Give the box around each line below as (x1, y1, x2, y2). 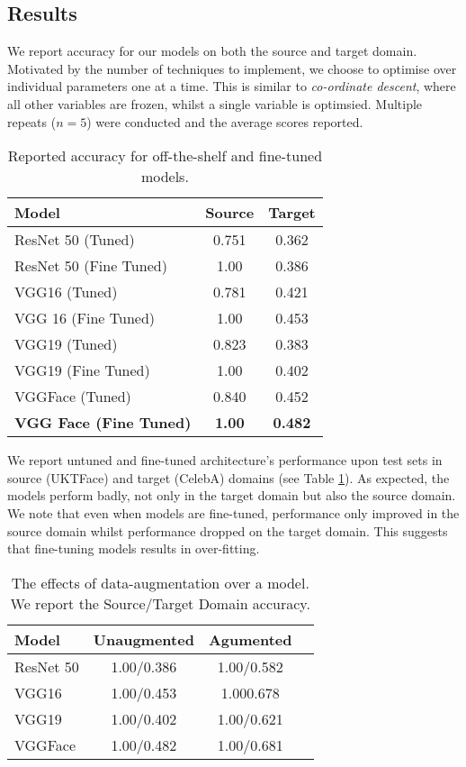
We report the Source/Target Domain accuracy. (10, 592, 310, 614)
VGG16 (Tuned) (14, 281, 118, 303)
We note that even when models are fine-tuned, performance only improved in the (7, 503, 460, 522)
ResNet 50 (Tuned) (14, 229, 135, 251)
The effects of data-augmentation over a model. (11, 571, 309, 593)
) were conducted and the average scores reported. (86, 112, 363, 131)
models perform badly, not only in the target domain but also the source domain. (7, 486, 456, 505)
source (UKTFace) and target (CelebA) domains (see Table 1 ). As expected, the (7, 468, 450, 487)
